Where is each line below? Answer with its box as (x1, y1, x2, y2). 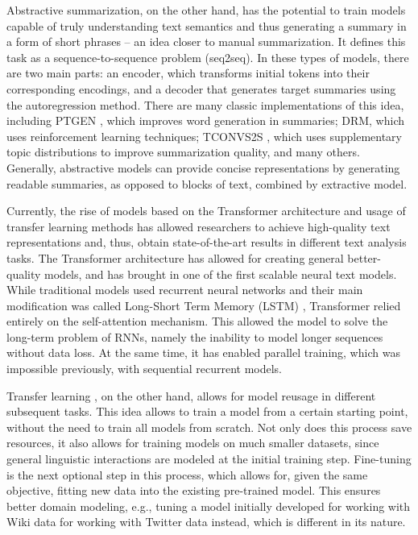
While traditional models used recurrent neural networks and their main (6, 281, 363, 298)
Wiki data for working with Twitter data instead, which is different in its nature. (6, 513, 406, 530)
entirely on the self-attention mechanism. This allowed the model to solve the (6, 313, 388, 330)
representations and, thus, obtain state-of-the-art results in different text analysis (6, 234, 407, 251)
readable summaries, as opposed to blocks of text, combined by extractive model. (6, 175, 408, 192)
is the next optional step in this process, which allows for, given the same (6, 466, 368, 483)
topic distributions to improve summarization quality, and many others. (6, 143, 360, 160)
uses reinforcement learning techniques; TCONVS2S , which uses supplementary (6, 127, 402, 144)
